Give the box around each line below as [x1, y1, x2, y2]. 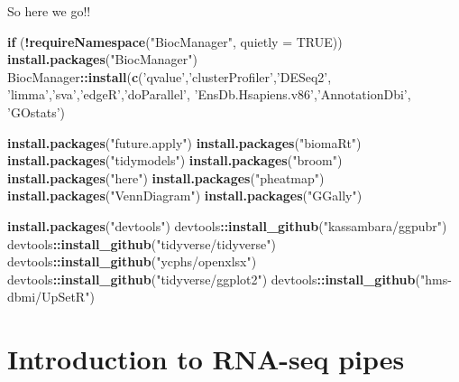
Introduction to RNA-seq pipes [7, 340, 405, 377]
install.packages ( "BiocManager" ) [7, 50, 197, 69]
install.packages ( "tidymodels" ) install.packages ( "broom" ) [7, 151, 343, 170]
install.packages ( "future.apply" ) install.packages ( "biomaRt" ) [7, 133, 362, 152]
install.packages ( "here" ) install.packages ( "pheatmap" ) [7, 168, 325, 187]
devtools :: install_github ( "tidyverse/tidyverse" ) [7, 234, 276, 253]
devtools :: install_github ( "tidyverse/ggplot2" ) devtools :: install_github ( [7, 269, 420, 288]
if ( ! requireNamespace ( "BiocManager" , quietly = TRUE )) [7, 32, 343, 51]
